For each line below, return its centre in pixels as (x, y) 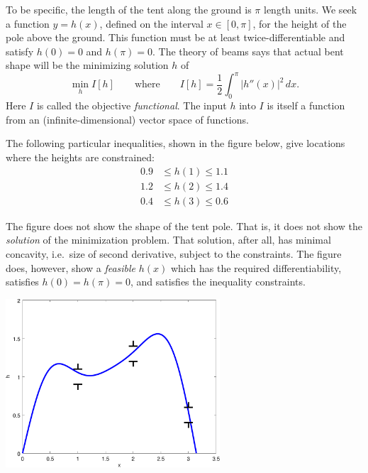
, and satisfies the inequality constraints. (218, 282)
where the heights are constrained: (80, 157)
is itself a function (306, 105)
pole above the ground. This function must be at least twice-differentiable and (175, 37)
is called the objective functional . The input (132, 105)
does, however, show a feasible (71, 267)
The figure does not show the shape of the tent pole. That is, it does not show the (184, 225)
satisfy (20, 51)
